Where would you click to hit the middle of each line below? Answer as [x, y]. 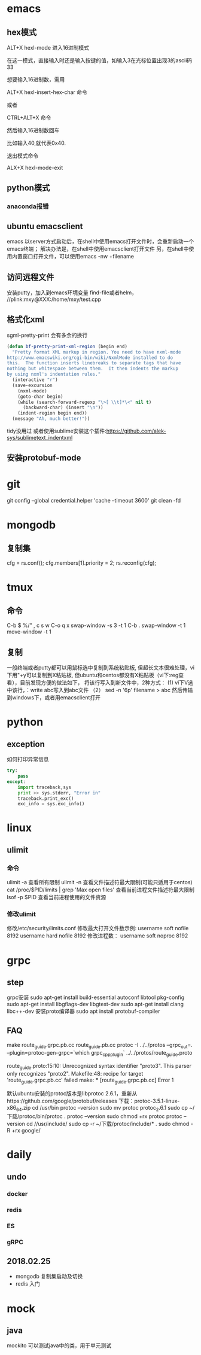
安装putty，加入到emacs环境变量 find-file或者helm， [72, 293]
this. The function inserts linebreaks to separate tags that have [94, 363]
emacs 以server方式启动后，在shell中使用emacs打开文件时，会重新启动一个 [100, 242]
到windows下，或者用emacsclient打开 [54, 698]
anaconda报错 [28, 206]
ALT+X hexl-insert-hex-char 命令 [47, 92]
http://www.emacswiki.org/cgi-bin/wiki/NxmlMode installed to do [90, 358]
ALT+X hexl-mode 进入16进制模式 [48, 48]
